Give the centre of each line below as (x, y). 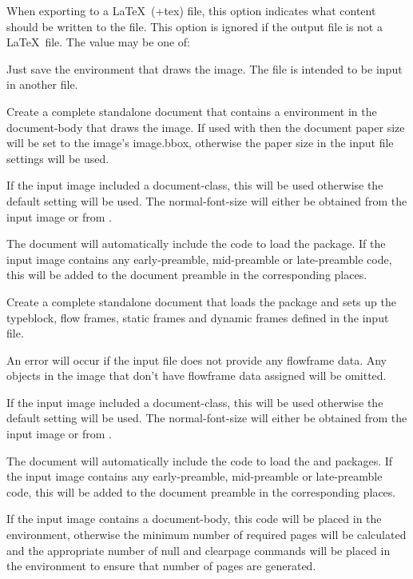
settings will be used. (58, 158)
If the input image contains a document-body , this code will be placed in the (194, 519)
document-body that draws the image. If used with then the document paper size (206, 127)
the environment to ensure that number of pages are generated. (161, 566)
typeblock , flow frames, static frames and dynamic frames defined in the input (198, 317)
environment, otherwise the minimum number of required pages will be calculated (206, 535)
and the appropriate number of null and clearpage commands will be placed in (199, 550)
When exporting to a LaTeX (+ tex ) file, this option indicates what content (191, 10)
